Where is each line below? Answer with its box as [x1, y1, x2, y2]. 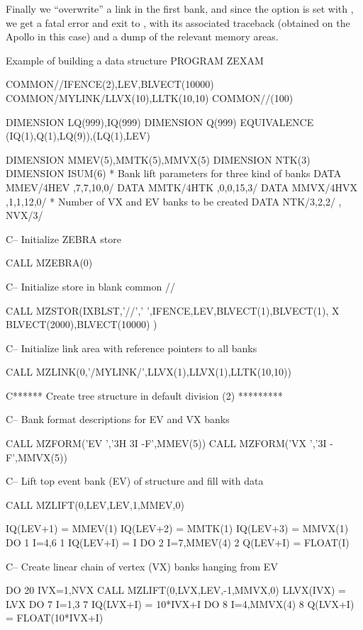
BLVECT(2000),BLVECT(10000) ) [6, 317, 157, 332]
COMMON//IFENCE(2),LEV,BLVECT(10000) [6, 77, 214, 91]
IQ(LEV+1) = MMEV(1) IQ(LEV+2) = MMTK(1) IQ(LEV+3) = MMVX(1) [6, 521, 349, 536]
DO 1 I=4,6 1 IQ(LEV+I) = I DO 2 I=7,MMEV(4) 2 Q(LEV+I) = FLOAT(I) [6, 535, 350, 550]
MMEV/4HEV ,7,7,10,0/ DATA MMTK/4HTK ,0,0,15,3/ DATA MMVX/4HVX [6, 179, 357, 194]
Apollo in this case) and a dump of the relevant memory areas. [6, 29, 279, 44]
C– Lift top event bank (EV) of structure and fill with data [6, 473, 264, 488]
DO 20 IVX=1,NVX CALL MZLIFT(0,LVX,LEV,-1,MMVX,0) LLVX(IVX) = [6, 583, 346, 597]
